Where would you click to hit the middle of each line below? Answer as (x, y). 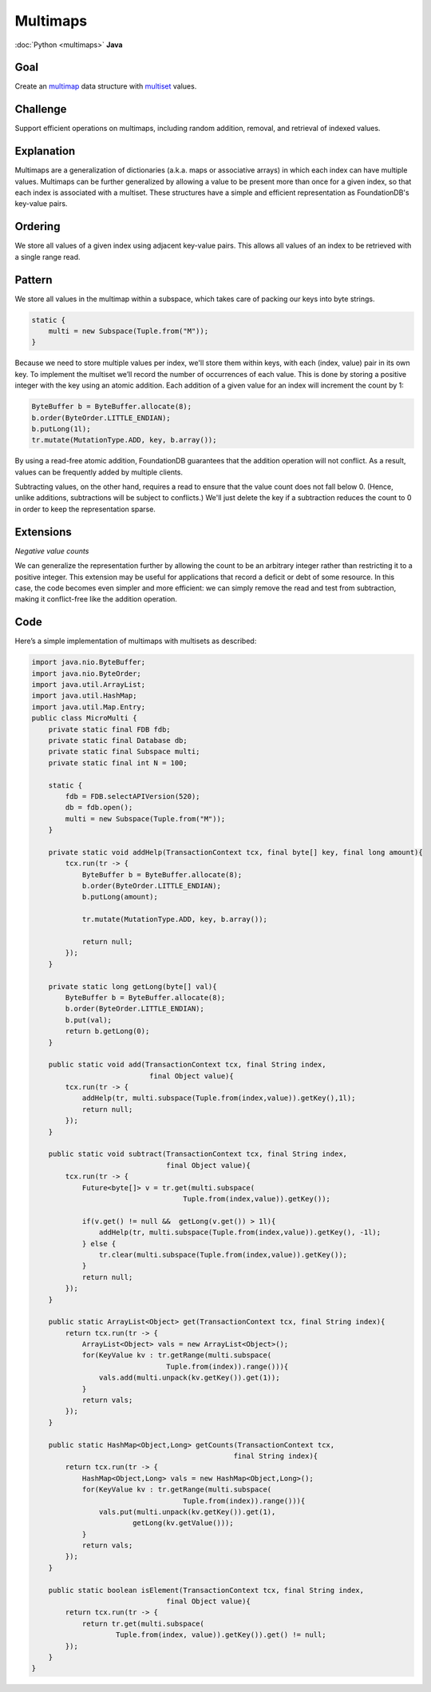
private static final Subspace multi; (124, 752)
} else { (99, 1243)
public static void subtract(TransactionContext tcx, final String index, (198, 1154)
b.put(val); (88, 1020)
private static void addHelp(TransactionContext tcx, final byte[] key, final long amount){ (235, 852)
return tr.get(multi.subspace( (143, 1623)
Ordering (38, 226)
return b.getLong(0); (107, 1031)
